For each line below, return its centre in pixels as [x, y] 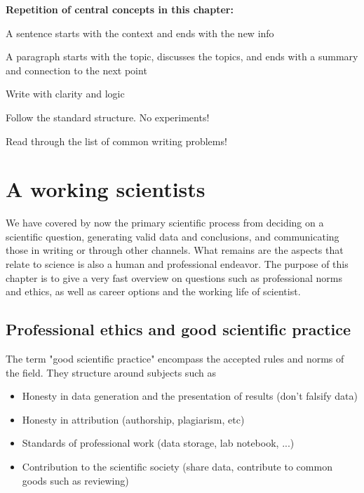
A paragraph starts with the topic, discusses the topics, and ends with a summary [182, 56]
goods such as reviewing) [75, 480]
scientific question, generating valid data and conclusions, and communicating [173, 236]
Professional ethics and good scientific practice [178, 329]
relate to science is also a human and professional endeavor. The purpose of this [177, 264]
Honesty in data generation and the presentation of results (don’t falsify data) [190, 396]
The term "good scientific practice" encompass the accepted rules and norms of [175, 359]
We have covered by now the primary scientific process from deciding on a [165, 223]
